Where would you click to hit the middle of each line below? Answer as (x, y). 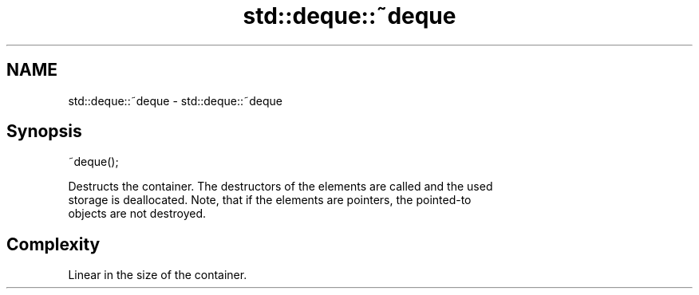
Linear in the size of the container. (158, 275)
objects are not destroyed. (137, 214)
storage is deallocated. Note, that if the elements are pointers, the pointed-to (270, 200)
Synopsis (44, 132)
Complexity (53, 244)
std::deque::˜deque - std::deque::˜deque (175, 100)
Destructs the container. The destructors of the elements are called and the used (280, 187)
